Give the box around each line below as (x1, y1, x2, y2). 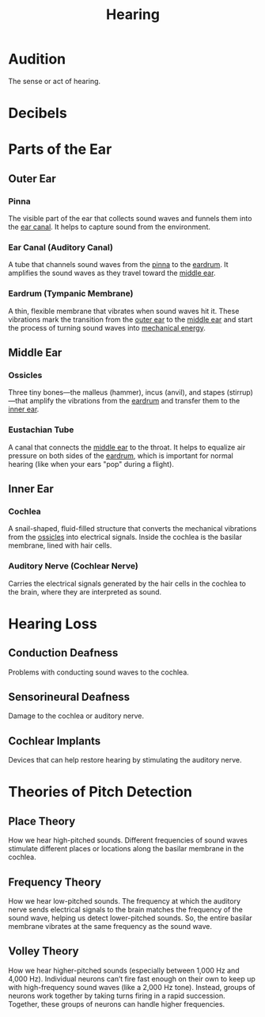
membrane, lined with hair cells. (8, 541, 112, 550)
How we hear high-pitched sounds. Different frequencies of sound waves (8, 835, 248, 845)
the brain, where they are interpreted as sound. (8, 587, 162, 596)
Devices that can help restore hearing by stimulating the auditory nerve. (8, 755, 243, 765)
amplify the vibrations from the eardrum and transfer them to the (29, 396, 240, 406)
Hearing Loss (8, 614, 97, 633)
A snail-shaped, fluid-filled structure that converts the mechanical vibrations (8, 524, 257, 533)
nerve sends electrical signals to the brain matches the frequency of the (8, 905, 244, 914)
